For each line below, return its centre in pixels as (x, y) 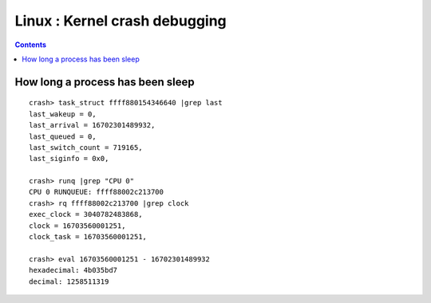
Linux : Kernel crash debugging (121, 21)
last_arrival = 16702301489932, (92, 125)
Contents (31, 45)
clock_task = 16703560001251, (88, 237)
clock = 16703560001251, (77, 226)
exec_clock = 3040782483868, (86, 214)
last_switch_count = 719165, (86, 147)
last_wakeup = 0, (63, 114)
